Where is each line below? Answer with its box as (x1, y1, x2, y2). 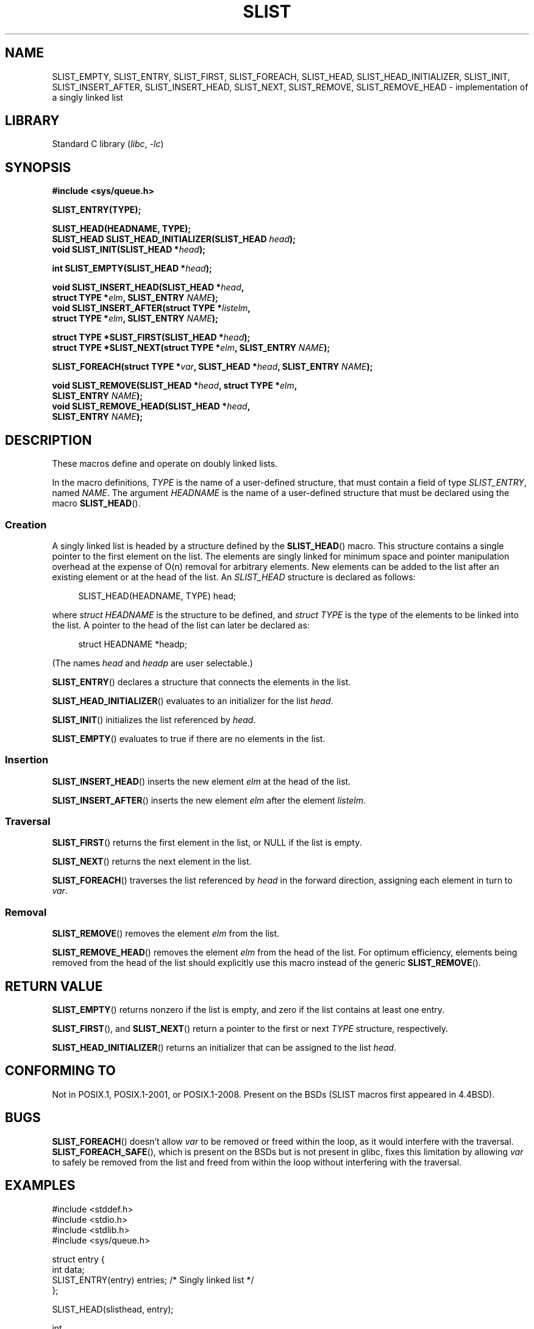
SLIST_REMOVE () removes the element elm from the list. (52, 928, 280, 939)
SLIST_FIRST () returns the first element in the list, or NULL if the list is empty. (52, 837, 362, 848)
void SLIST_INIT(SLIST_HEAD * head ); (52, 244, 206, 255)
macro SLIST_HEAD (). (52, 498, 141, 509)
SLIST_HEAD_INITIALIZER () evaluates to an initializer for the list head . (52, 695, 333, 706)
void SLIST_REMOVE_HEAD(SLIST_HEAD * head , (52, 401, 251, 412)
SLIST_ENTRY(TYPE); (52, 204, 141, 215)
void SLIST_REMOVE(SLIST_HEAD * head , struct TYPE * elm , (52, 380, 297, 391)
